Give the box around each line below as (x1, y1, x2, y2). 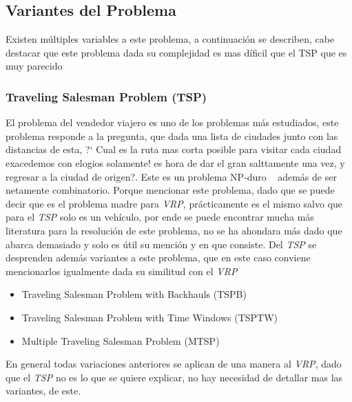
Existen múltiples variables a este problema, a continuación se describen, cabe (6, 32, 335, 46)
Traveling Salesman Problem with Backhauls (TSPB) (21, 287, 247, 301)
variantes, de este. (6, 383, 81, 398)
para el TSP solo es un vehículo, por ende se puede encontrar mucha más (6, 210, 314, 224)
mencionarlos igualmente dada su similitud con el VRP (6, 263, 238, 278)
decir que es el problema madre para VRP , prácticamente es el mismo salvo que (6, 196, 343, 210)
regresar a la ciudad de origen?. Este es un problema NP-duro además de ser (6, 169, 337, 183)
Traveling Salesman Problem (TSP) (6, 88, 207, 105)
